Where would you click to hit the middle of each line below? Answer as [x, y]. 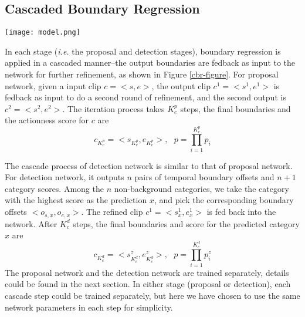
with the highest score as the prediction [76, 200]
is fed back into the [241, 212]
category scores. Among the [54, 188]
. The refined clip [112, 212]
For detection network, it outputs [65, 177]
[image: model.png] [43, 33]
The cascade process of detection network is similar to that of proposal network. [149, 165]
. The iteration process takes [113, 108]
